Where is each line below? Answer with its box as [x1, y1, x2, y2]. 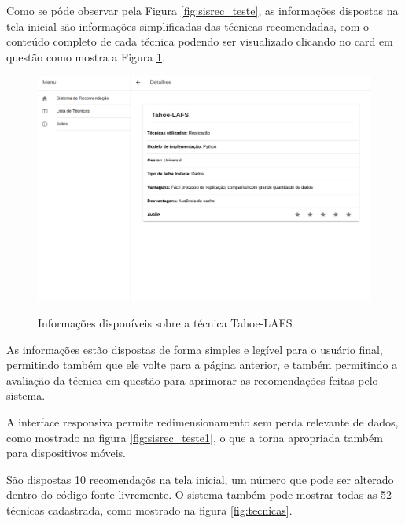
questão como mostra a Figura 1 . [6, 48, 165, 65]
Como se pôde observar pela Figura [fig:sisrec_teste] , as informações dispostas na [6, 2, 399, 18]
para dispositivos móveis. [6, 445, 127, 461]
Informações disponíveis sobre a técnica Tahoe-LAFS [38, 315, 293, 331]
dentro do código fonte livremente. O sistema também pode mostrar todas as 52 [6, 486, 392, 503]
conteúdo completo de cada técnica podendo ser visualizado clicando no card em [6, 33, 393, 50]
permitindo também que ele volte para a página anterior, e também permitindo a [6, 356, 398, 373]
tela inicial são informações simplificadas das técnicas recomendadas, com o [6, 17, 370, 34]
